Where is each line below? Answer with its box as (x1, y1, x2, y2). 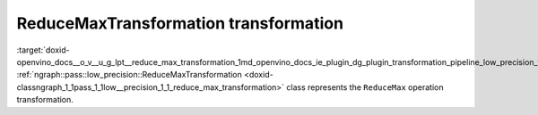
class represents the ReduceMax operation (286, 81, 444, 93)
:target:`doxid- (16, 45, 71, 55)
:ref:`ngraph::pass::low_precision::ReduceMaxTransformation (16, 70, 242, 80)
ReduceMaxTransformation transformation (16, 13, 344, 33)
